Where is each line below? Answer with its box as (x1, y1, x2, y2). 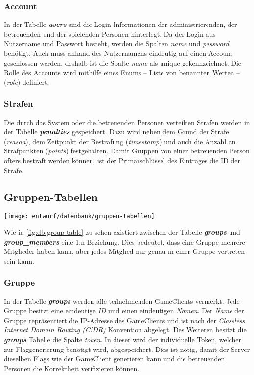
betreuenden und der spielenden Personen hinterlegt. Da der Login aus (4, 28, 216, 39)
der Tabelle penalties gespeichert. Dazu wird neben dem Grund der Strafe (4, 126, 229, 137)
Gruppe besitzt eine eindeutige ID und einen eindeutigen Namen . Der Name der (4, 305, 244, 316)
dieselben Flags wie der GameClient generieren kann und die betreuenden (4, 353, 225, 364)
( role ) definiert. (4, 76, 49, 87)
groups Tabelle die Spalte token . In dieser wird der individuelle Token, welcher (4, 334, 241, 344)
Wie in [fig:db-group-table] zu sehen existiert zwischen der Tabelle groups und (4, 227, 240, 237)
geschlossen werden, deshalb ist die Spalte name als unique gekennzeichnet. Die (4, 57, 242, 68)
